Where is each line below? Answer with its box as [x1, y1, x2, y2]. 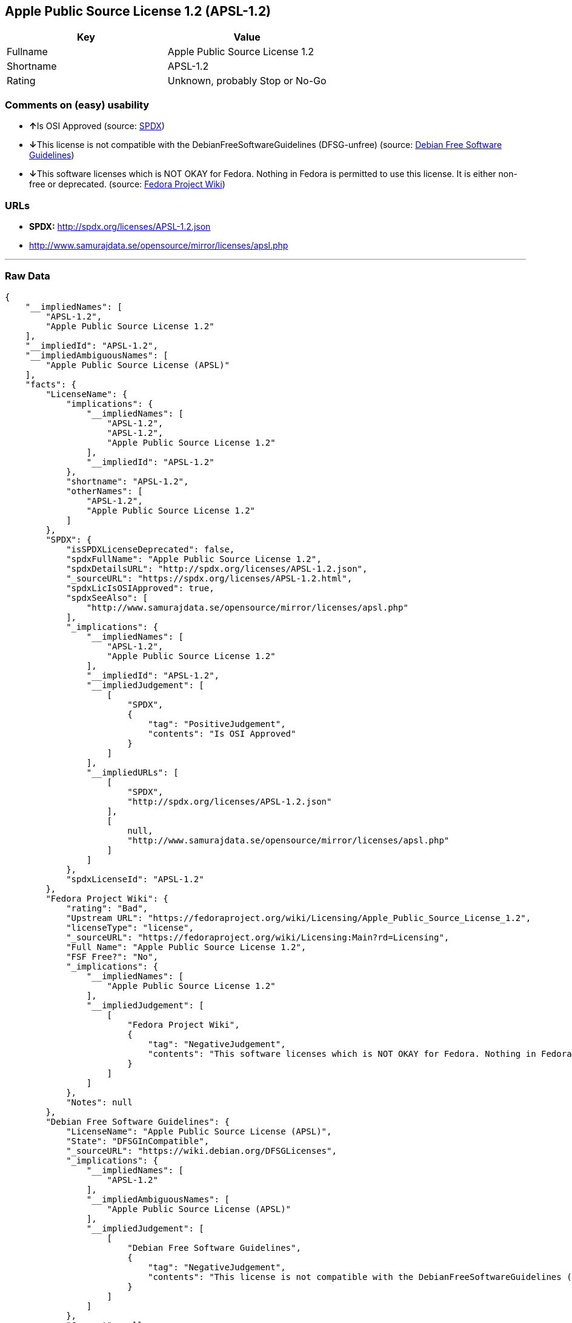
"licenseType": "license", [66, 922, 194, 933]
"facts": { [25, 379, 77, 389]
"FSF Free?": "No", [66, 951, 158, 962]
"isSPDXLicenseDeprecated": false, [66, 544, 235, 554]
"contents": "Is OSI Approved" [148, 728, 296, 739]
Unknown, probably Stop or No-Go [167, 75, 327, 87]
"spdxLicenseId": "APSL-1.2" [66, 874, 204, 884]
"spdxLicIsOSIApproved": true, [66, 583, 215, 593]
